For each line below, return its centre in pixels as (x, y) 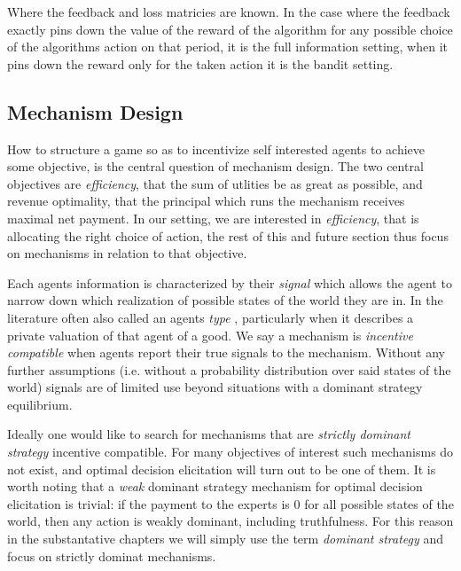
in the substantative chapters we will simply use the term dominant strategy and (226, 539)
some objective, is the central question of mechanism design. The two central (215, 166)
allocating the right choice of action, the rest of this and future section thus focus (228, 235)
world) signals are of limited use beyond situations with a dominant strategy (215, 387)
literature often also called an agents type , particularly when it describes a (211, 317)
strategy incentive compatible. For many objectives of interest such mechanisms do (230, 452)
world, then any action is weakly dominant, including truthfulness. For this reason (230, 521)
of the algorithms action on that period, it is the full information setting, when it (228, 47)
